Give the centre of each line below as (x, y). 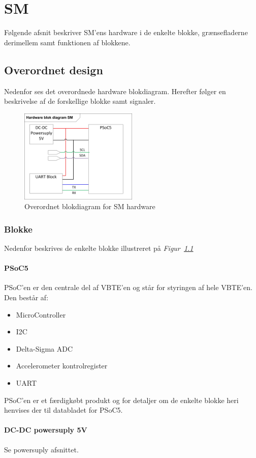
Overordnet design (54, 69)
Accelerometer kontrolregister (62, 366)
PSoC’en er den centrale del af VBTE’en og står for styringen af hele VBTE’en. (128, 287)
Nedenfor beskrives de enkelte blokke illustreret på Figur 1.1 (99, 248)
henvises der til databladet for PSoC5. (63, 410)
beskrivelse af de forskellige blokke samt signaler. (80, 101)
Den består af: (26, 297)
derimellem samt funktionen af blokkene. (67, 42)
